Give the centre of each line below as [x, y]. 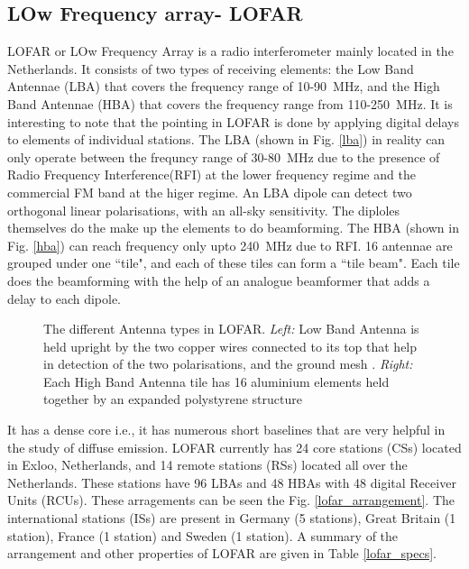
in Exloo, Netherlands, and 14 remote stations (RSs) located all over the [207, 465]
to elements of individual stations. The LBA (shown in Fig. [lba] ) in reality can [226, 139]
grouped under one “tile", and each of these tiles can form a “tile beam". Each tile [234, 263]
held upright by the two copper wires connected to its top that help [230, 346]
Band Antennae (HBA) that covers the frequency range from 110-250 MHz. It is [230, 103]
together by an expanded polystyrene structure [173, 399]
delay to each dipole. [64, 298]
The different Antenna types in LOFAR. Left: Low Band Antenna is [231, 329]
